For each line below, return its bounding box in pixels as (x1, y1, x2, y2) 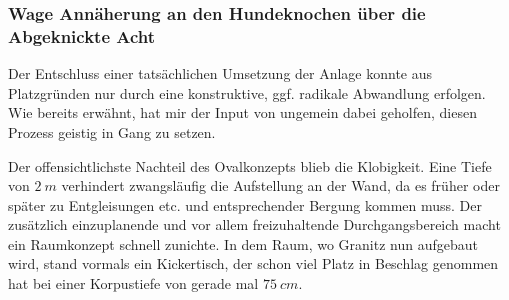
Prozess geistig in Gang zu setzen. (8, 121, 216, 142)
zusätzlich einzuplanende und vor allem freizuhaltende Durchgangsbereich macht (8, 214, 501, 235)
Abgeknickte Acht (8, 23, 156, 48)
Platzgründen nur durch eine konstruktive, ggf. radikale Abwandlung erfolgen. (8, 82, 486, 103)
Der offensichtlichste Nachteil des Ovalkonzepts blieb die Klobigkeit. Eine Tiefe (8, 155, 492, 176)
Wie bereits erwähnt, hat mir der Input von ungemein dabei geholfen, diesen (8, 102, 477, 123)
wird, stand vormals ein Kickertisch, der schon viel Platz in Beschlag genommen (8, 253, 499, 274)
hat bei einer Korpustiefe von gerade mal (8, 273, 259, 294)
